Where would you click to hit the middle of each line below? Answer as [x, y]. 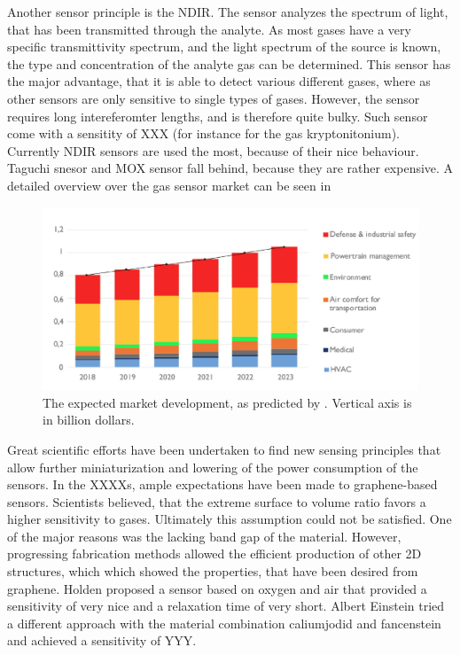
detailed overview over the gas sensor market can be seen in [169, 185]
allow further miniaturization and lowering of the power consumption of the [213, 467]
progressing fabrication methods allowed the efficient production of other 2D [214, 554]
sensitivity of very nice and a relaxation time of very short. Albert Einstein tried [226, 606]
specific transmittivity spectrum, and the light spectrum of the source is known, [224, 47]
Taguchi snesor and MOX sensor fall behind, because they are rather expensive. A [230, 168]
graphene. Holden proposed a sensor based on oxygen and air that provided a [217, 588]
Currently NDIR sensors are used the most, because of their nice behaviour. [213, 150]
